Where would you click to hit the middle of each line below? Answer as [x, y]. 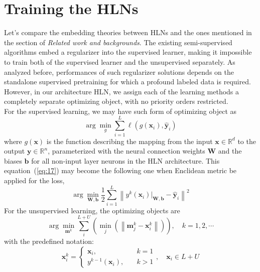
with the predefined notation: [49, 241]
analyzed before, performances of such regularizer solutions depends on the [119, 72]
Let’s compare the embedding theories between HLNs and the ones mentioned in [128, 32]
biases [13, 160]
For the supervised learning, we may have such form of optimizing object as [120, 111]
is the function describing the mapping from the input [129, 141]
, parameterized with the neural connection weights [126, 151]
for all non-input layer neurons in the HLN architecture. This [125, 160]
